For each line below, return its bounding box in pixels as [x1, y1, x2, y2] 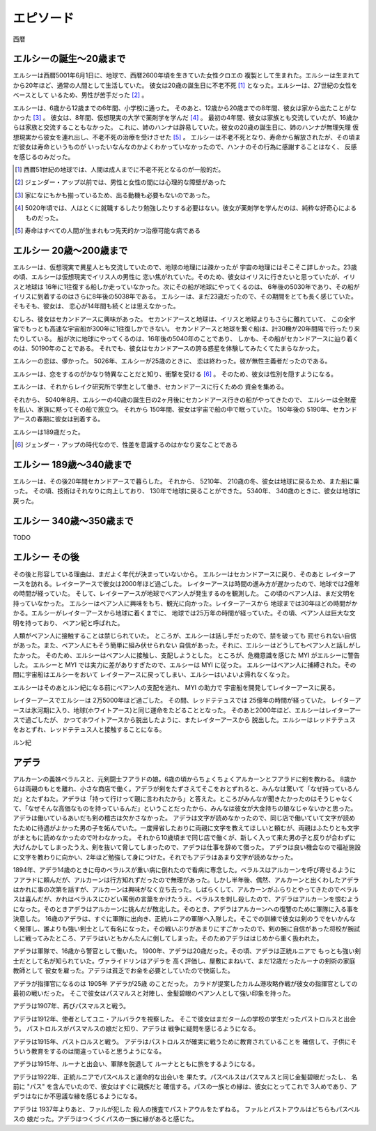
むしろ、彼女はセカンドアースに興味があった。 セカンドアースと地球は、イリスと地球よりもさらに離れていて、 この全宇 [13, 315, 356, 323]
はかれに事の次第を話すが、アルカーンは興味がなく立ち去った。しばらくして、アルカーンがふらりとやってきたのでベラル [13, 885, 359, 894]
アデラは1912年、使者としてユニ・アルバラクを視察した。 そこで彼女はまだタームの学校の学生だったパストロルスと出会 [13, 1014, 357, 1023]
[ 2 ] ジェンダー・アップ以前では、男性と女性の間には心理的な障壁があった [15, 178, 226, 186]
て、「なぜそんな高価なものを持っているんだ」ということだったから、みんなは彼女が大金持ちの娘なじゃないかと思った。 [13, 804, 357, 812]
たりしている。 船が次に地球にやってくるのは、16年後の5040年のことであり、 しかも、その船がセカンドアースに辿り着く [13, 334, 359, 343]
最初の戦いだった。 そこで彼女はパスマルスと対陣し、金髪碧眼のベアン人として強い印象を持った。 [13, 989, 295, 997]
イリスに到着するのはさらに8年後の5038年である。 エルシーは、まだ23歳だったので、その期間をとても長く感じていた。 [13, 292, 358, 300]
